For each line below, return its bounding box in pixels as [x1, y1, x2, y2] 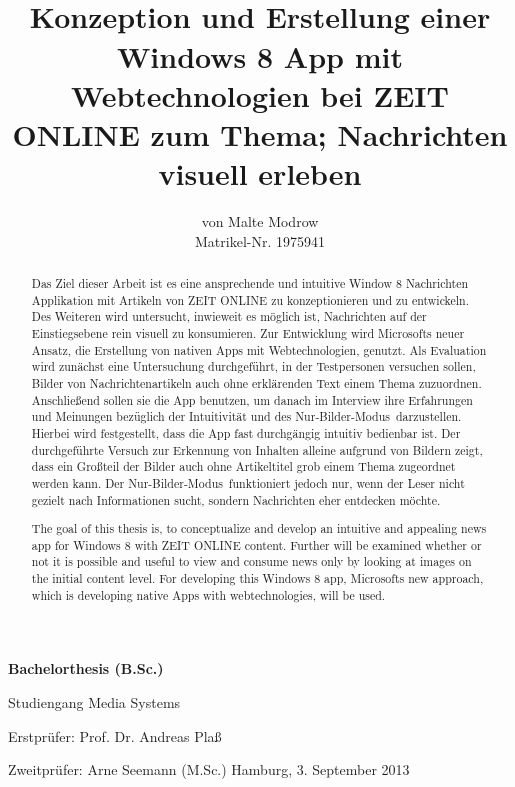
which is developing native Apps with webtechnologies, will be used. [31, 586, 386, 603]
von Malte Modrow [201, 211, 319, 232]
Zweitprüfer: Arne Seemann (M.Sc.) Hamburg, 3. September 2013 [8, 759, 410, 780]
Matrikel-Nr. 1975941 [195, 230, 325, 251]
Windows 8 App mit [117, 35, 403, 76]
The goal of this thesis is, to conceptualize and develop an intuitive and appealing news [31, 520, 487, 537]
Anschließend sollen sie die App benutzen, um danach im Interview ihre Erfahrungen [31, 391, 473, 408]
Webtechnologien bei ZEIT [71, 74, 449, 115]
